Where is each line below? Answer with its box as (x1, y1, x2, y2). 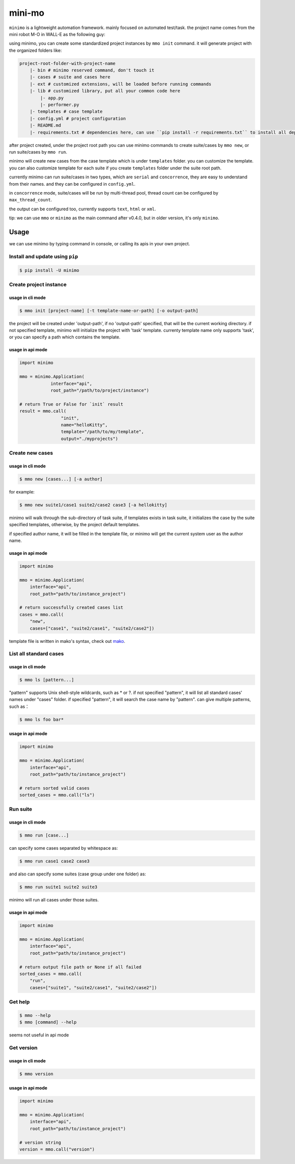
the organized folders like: (9, 47, 62, 53)
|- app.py (40, 95, 64, 100)
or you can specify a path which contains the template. (9, 334, 120, 340)
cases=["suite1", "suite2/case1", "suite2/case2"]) (29, 985, 157, 990)
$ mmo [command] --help (19, 1020, 77, 1025)
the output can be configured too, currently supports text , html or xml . (9, 206, 156, 212)
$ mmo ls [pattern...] (19, 677, 74, 683)
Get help (9, 998, 30, 1005)
